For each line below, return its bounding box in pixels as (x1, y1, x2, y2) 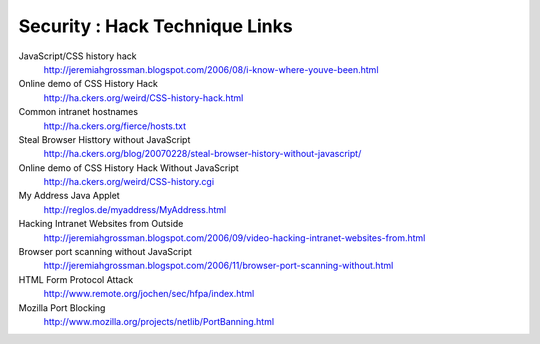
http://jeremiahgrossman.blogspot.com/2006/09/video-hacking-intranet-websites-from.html (43, 231, 426, 244)
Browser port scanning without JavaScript (18, 246, 192, 258)
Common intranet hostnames (18, 106, 139, 118)
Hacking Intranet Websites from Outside (18, 218, 184, 230)
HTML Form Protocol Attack (18, 273, 134, 285)
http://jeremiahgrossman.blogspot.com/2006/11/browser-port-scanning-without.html (43, 260, 394, 272)
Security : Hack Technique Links (18, 15, 294, 37)
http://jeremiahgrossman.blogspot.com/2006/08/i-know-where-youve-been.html (43, 63, 379, 75)
